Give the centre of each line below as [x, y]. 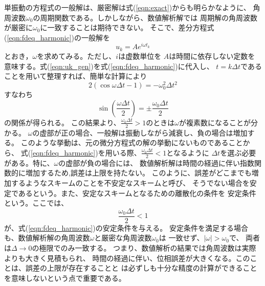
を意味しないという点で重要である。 [65, 278]
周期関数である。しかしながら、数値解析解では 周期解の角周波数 [149, 17]
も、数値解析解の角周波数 [47, 238]
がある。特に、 [29, 162]
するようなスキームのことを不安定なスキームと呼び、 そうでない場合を [130, 182]
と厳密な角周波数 [123, 238]
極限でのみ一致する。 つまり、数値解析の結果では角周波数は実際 [148, 248]
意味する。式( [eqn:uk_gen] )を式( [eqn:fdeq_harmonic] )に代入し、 [109, 66]
